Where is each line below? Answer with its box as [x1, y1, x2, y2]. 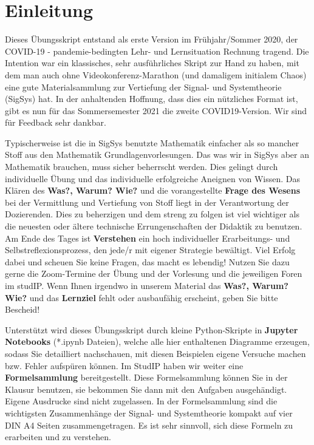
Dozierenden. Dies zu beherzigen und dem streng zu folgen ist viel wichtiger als [5, 208, 299, 220]
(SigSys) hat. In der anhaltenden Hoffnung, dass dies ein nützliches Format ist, [5, 92, 298, 105]
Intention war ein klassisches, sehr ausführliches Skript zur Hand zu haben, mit [5, 56, 299, 69]
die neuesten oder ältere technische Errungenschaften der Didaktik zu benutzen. [5, 220, 302, 233]
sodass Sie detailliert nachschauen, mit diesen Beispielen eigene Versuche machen [5, 347, 306, 359]
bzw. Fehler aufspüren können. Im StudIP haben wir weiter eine [5, 359, 244, 372]
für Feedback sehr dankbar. [5, 116, 106, 129]
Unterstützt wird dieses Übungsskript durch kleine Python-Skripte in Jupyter [5, 323, 298, 336]
